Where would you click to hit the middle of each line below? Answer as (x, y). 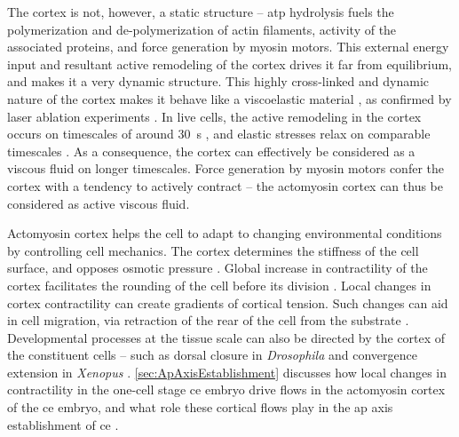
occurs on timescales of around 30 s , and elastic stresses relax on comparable (219, 134)
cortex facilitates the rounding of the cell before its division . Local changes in (219, 285)
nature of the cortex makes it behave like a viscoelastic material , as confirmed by (229, 98)
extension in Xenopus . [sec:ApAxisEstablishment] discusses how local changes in (227, 372)
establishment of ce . (63, 424)
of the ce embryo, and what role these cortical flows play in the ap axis (200, 407)
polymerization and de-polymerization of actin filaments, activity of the (202, 29)
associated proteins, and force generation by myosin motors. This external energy (228, 47)
